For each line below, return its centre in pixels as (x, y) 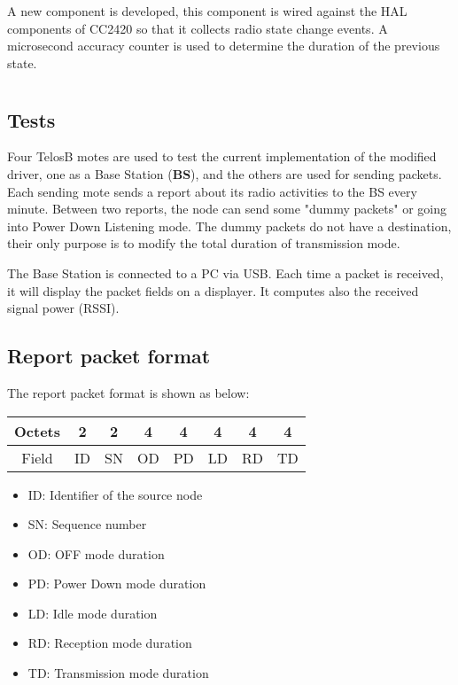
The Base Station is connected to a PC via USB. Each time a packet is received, (225, 272)
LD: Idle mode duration (93, 613)
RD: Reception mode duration (110, 643)
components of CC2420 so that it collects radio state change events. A (198, 28)
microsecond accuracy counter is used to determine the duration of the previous (224, 46)
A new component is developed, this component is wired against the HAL (207, 11)
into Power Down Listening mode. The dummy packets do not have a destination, (229, 226)
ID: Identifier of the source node (115, 494)
